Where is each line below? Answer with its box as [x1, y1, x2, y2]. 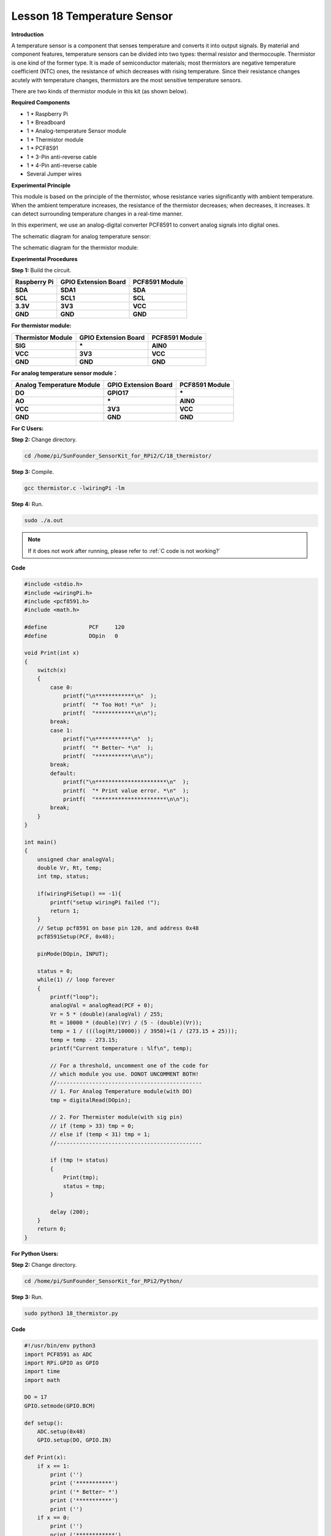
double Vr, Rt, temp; [37, 864, 102, 872]
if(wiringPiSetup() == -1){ [37, 890, 122, 897]
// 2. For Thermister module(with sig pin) [50, 1114, 183, 1121]
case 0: [50, 684, 74, 691]
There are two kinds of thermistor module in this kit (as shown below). [11, 87, 188, 95]
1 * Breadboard [26, 119, 66, 126]
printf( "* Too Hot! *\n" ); [63, 701, 158, 708]
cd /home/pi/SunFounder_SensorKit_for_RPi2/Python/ [24, 1278, 183, 1285]
